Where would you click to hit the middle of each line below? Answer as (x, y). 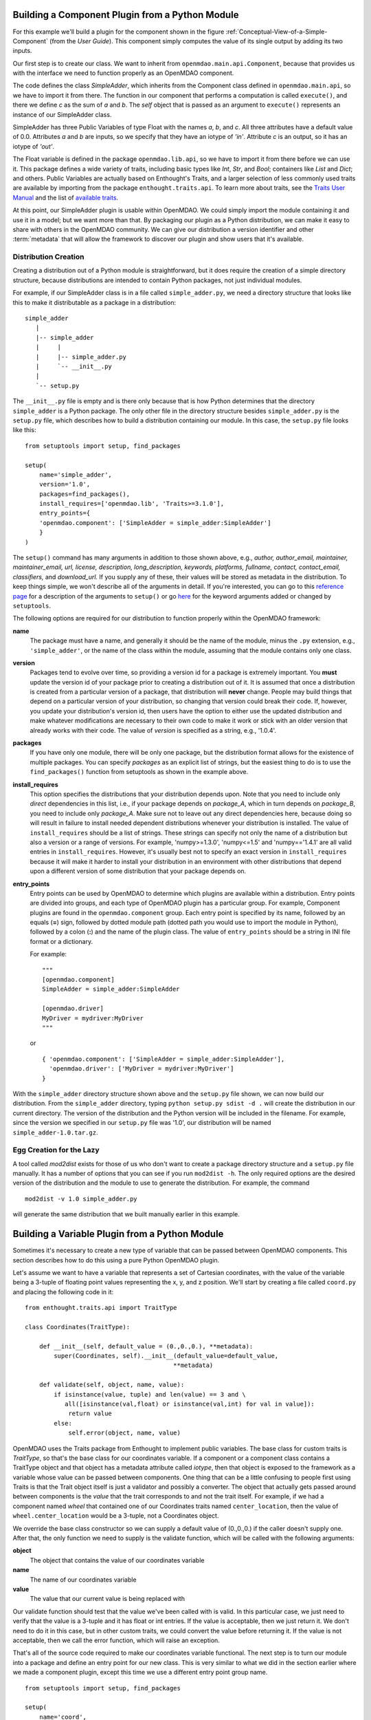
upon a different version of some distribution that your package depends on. (138, 871)
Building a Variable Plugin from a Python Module (118, 1234)
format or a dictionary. (61, 941)
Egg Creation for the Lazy (56, 1150)
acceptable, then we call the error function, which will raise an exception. (116, 1640)
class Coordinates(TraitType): (78, 1327)
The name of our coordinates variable (83, 1580)
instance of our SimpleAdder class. (62, 114)
